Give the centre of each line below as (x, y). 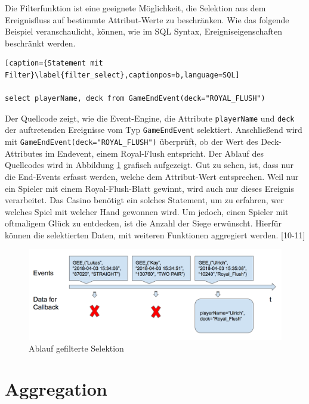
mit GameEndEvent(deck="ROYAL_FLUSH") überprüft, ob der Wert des (132, 142)
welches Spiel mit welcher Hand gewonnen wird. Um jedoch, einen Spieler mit (147, 211)
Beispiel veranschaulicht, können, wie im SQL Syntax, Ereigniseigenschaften (143, 31)
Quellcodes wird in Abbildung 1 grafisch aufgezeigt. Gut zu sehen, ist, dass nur (149, 165)
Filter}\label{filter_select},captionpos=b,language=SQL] (122, 75)
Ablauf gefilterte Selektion (76, 348)
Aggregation (56, 389)
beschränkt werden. (40, 43)
